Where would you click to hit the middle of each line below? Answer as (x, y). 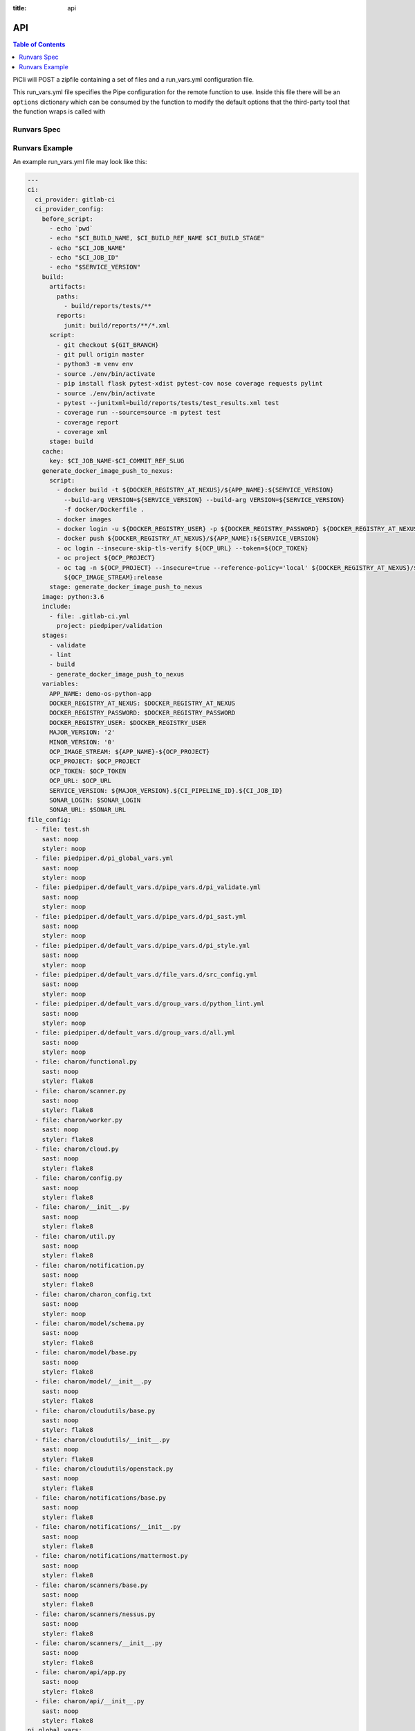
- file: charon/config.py (79, 1178)
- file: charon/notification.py (90, 1265)
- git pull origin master (100, 354)
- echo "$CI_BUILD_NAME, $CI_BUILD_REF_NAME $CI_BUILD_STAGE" (157, 238)
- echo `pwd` (71, 228)
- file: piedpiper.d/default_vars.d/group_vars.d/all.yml (135, 1033)
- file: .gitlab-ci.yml (90, 616)
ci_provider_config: (70, 209)
